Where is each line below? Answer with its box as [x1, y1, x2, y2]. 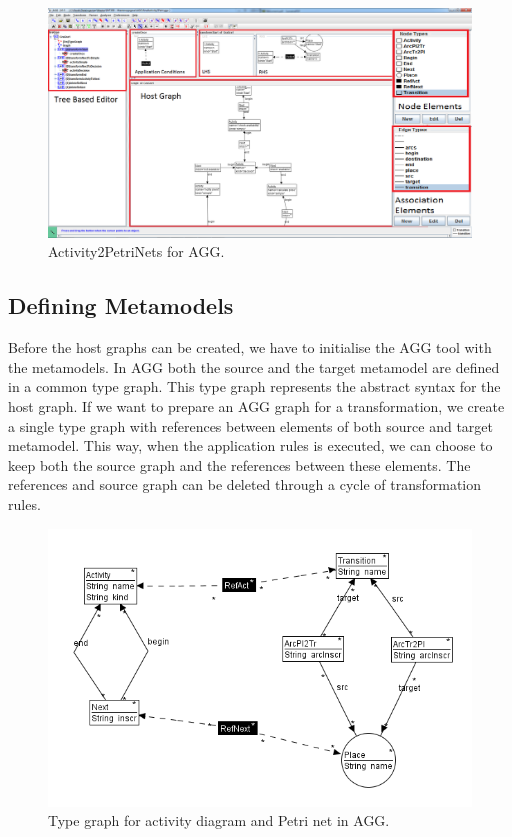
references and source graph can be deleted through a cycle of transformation [8, 474, 482, 495]
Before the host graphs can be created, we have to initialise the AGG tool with [8, 337, 492, 358]
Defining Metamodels [8, 290, 234, 321]
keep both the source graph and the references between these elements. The [8, 454, 471, 475]
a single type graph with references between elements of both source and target [8, 415, 494, 436]
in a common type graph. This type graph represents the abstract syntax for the [8, 376, 501, 397]
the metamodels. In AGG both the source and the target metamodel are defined [8, 356, 500, 377]
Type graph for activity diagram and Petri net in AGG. [48, 810, 390, 831]
